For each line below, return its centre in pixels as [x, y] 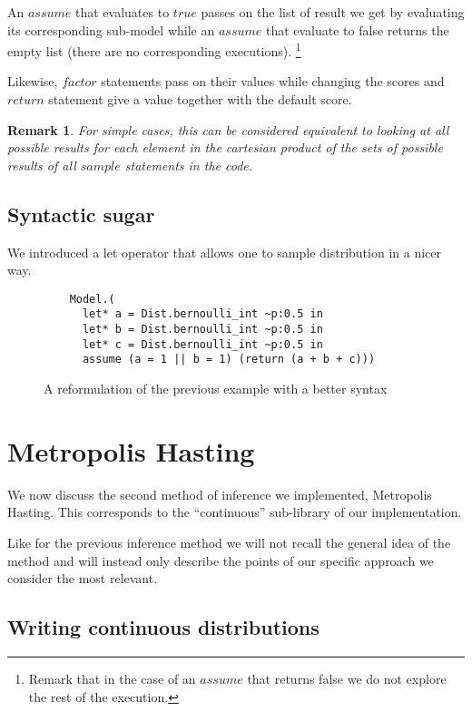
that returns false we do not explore [347, 678]
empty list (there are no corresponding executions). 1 [154, 49]
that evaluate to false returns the [357, 29]
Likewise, [33, 81]
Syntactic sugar [81, 214]
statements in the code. [189, 165]
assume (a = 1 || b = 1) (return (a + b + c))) [229, 360]
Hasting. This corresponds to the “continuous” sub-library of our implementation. [235, 512]
